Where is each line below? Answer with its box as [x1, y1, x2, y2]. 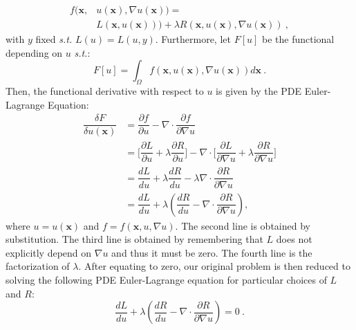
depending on [6, 45, 63, 59]
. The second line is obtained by [175, 218, 310, 232]
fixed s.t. [35, 32, 73, 46]
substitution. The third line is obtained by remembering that [6, 232, 263, 246]
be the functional [262, 32, 335, 46]
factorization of [6, 259, 70, 273]
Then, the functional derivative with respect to [6, 84, 204, 98]
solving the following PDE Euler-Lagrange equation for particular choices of [6, 272, 327, 286]
